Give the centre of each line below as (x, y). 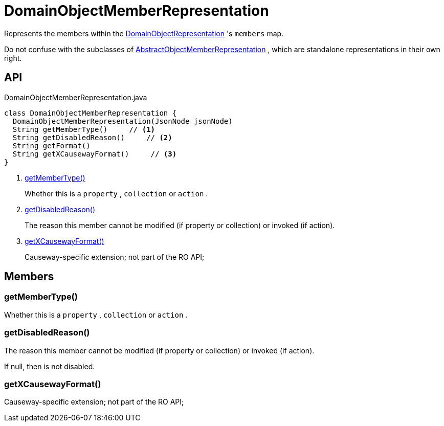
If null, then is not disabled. (50, 366)
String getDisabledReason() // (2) (92, 137)
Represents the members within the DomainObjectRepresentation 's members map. (144, 33)
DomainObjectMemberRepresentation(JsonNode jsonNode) (123, 121)
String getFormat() (51, 145)
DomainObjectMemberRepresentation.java (76, 97)
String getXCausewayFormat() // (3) (95, 154)
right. (13, 58)
